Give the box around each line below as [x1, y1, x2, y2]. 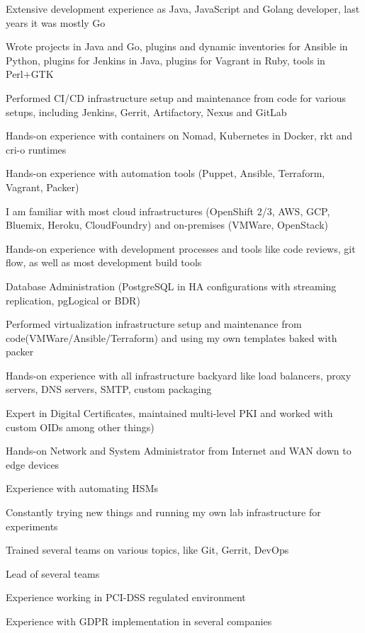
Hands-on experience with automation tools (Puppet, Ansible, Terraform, [6, 166, 325, 181]
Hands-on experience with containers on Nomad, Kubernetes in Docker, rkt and [6, 128, 353, 143]
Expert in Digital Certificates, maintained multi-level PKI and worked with [6, 406, 333, 421]
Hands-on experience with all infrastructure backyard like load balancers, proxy [6, 367, 352, 382]
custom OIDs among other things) [6, 419, 155, 434]
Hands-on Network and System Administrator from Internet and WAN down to [6, 443, 352, 458]
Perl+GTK [6, 67, 54, 81]
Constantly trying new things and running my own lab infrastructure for [6, 505, 321, 520]
